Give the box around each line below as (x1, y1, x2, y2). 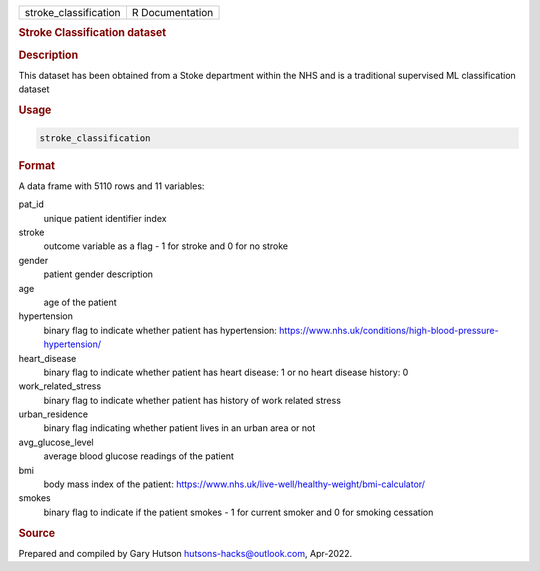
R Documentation (131, 6, 214, 19)
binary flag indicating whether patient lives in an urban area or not (43, 422, 316, 434)
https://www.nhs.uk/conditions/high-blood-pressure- (278, 324, 499, 336)
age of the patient (43, 296, 117, 308)
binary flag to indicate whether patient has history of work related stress (43, 394, 342, 406)
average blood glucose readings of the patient (43, 450, 235, 462)
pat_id (18, 198, 44, 210)
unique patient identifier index (43, 212, 167, 224)
